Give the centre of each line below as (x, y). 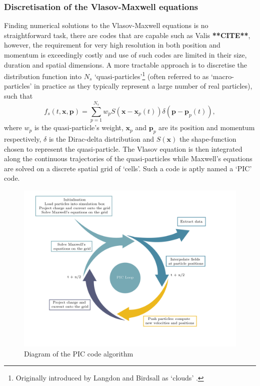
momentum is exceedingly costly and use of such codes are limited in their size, (125, 55)
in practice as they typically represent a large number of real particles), (143, 86)
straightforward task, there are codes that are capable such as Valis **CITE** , (127, 35)
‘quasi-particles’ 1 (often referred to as (151, 75)
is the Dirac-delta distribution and (101, 138)
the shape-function (208, 138)
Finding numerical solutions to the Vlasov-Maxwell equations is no (106, 25)
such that (18, 96)
